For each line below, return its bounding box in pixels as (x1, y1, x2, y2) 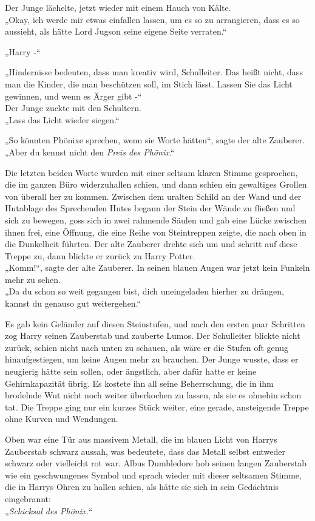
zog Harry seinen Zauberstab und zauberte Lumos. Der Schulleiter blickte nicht (5, 329, 300, 342)
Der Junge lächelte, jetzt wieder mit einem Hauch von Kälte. (5, 1, 231, 13)
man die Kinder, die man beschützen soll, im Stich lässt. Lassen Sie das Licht (5, 77, 293, 90)
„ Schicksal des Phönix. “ (5, 504, 93, 517)
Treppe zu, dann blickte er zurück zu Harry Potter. (5, 249, 195, 262)
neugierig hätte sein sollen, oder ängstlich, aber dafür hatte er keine (5, 365, 257, 378)
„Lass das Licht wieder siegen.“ (5, 113, 120, 126)
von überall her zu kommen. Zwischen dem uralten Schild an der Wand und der (5, 189, 302, 202)
